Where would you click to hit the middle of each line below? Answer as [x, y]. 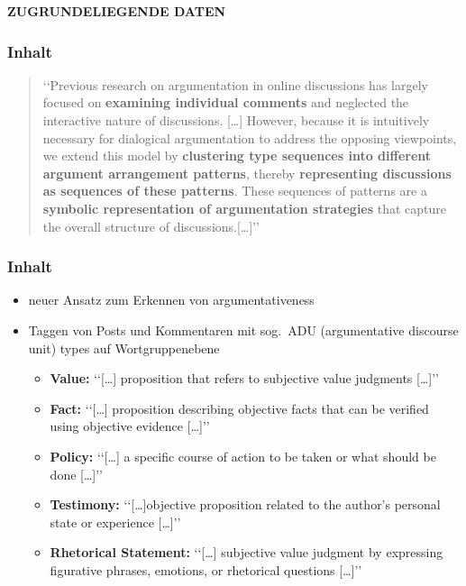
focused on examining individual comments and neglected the [226, 102]
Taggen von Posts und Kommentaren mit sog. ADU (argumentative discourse [243, 330]
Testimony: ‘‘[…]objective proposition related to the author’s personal [245, 504]
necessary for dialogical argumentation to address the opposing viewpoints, [250, 137]
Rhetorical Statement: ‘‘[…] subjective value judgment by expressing [247, 552]
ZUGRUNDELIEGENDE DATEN [117, 11]
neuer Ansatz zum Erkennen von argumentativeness [171, 300]
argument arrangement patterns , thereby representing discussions [247, 173]
